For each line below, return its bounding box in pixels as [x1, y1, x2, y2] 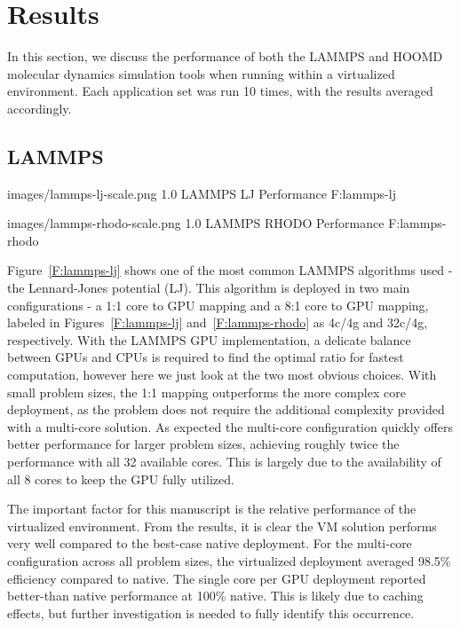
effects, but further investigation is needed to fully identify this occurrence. [7, 603, 415, 622]
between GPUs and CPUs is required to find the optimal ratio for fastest [7, 348, 404, 366]
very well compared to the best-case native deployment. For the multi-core [7, 534, 412, 553]
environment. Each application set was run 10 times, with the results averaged [7, 82, 433, 100]
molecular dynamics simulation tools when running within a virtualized [7, 64, 395, 82]
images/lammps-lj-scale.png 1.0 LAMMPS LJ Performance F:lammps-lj [7, 184, 396, 202]
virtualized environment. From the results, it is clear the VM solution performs [7, 516, 437, 535]
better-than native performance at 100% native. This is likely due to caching [7, 586, 424, 605]
